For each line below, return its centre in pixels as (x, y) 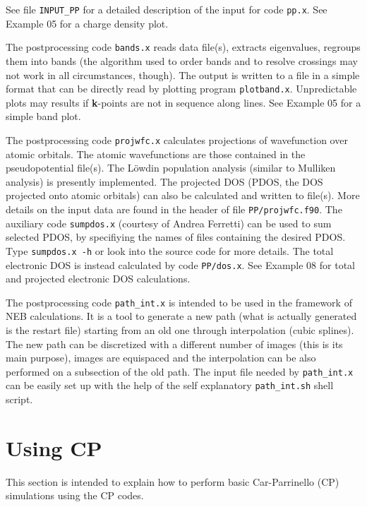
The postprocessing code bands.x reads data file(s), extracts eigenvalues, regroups (183, 47)
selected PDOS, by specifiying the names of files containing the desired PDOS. (176, 237)
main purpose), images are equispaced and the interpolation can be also (161, 358)
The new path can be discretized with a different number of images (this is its (174, 344)
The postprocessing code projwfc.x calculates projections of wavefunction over (177, 139)
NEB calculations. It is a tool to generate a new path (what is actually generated (181, 316)
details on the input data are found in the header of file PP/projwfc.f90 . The (174, 209)
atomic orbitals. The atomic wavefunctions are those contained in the (156, 154)
